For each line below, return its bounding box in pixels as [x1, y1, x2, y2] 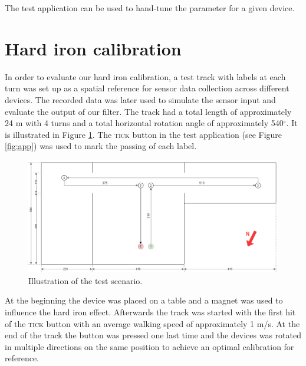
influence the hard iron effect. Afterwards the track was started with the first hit [5, 306, 296, 318]
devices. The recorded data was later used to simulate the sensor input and [5, 93, 276, 105]
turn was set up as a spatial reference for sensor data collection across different [5, 82, 289, 94]
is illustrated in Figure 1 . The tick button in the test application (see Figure [5, 128, 282, 140]
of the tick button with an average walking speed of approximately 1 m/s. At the [5, 317, 300, 329]
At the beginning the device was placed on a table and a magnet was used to [5, 294, 283, 306]
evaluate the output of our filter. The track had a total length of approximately [5, 105, 292, 117]
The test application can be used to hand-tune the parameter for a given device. [5, 2, 295, 14]
